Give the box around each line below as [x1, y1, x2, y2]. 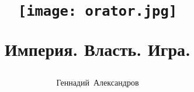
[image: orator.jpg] [18, 3, 178, 20]
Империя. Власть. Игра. [5, 37, 190, 61]
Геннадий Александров [56, 76, 139, 88]
